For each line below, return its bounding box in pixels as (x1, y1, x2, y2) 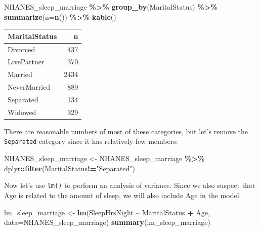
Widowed (8, 106, 36, 117)
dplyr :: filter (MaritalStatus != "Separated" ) (4, 163, 136, 173)
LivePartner (8, 56, 45, 67)
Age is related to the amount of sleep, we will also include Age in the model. (4, 189, 241, 200)
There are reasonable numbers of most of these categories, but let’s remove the (4, 126, 248, 136)
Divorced (8, 44, 35, 54)
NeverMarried (8, 82, 51, 92)
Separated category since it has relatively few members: (4, 136, 178, 146)
